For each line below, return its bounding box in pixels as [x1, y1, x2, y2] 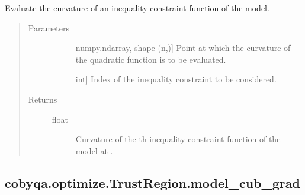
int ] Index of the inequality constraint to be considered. [75, 73, 277, 85]
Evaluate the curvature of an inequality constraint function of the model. [5, 2, 269, 14]
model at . [75, 144, 113, 156]
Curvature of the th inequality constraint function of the [75, 133, 281, 145]
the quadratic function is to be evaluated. [75, 53, 226, 65]
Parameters [28, 21, 69, 34]
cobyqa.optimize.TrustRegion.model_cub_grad [5, 173, 300, 191]
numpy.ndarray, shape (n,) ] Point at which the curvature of [75, 41, 291, 54]
